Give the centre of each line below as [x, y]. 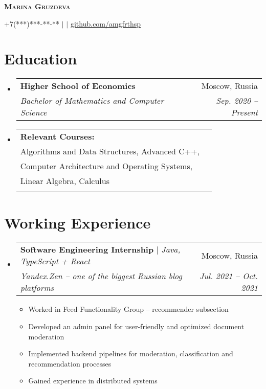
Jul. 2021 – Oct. [229, 276]
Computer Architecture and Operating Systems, [106, 166]
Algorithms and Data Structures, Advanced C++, [110, 151]
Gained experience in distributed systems [93, 381]
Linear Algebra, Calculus [65, 181]
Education [41, 59]
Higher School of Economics [78, 86]
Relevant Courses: [57, 136]
